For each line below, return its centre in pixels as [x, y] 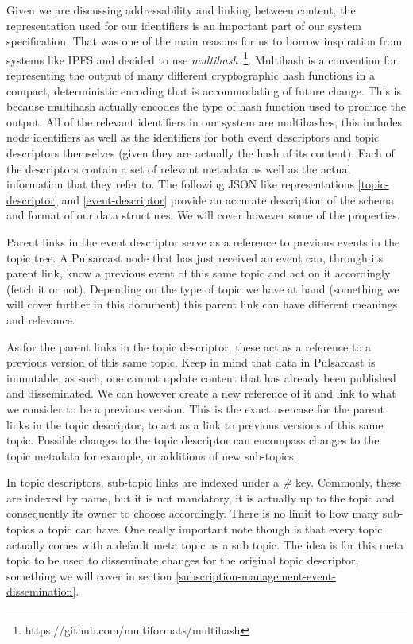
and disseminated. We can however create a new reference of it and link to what [201, 393]
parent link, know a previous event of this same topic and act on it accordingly [199, 273]
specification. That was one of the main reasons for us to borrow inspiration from [205, 41]
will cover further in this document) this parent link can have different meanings [202, 304]
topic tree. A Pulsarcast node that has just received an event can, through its [195, 257]
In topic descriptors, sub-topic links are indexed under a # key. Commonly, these [204, 482]
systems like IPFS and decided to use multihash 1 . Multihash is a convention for [202, 58]
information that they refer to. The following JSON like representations [181, 184]
